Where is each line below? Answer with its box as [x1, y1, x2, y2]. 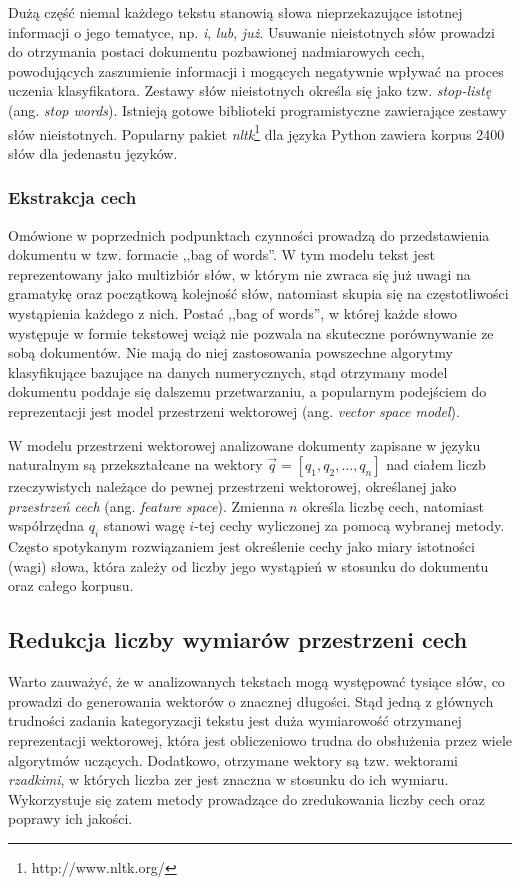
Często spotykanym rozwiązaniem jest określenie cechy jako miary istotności [8, 536, 475, 557]
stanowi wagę [103, 515, 185, 536]
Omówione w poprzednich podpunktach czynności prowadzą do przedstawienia [8, 224, 490, 245]
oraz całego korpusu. [8, 575, 134, 596]
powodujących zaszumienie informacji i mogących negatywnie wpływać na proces [8, 60, 504, 81]
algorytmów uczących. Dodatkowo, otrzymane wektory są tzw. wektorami [8, 749, 458, 770]
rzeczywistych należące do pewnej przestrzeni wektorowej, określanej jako [8, 476, 457, 497]
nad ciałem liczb [386, 454, 486, 475]
